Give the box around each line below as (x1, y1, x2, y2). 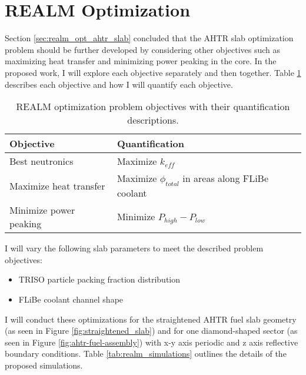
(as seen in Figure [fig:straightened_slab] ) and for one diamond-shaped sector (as (5, 324, 298, 337)
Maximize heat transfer (9, 178, 105, 193)
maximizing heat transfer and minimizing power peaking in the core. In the (5, 55, 277, 67)
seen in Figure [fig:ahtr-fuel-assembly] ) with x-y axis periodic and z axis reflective (5, 336, 298, 348)
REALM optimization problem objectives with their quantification (16, 99, 290, 114)
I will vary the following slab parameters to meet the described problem (5, 242, 264, 254)
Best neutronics (9, 154, 74, 168)
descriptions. (127, 113, 179, 127)
